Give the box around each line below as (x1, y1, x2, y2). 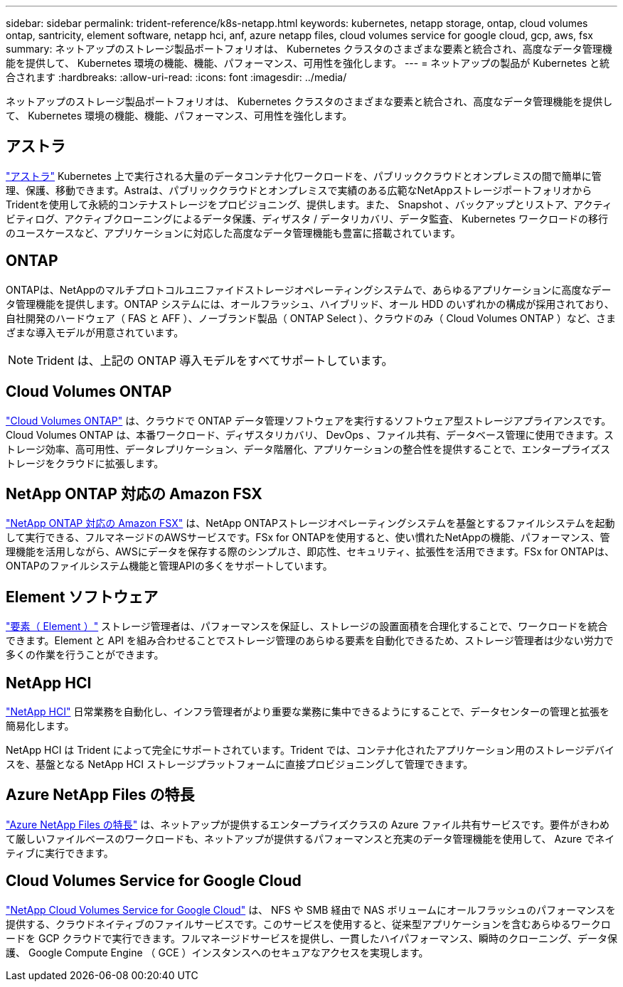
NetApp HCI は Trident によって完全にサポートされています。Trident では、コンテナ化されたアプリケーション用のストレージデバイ (6, 744, 614, 757)
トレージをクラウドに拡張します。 (6, 457, 164, 469)
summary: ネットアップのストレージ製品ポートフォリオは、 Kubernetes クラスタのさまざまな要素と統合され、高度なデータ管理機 (6, 43, 612, 55)
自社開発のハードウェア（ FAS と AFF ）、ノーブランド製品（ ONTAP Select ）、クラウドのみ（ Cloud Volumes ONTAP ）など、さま (6, 311, 616, 324)
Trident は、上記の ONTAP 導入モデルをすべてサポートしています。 (36, 353, 393, 368)
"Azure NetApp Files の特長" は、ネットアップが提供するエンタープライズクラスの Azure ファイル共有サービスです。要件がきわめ (6, 818, 610, 831)
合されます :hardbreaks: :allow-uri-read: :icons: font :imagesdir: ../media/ (6, 71, 347, 83)
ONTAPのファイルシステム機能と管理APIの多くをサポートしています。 (6, 560, 333, 572)
